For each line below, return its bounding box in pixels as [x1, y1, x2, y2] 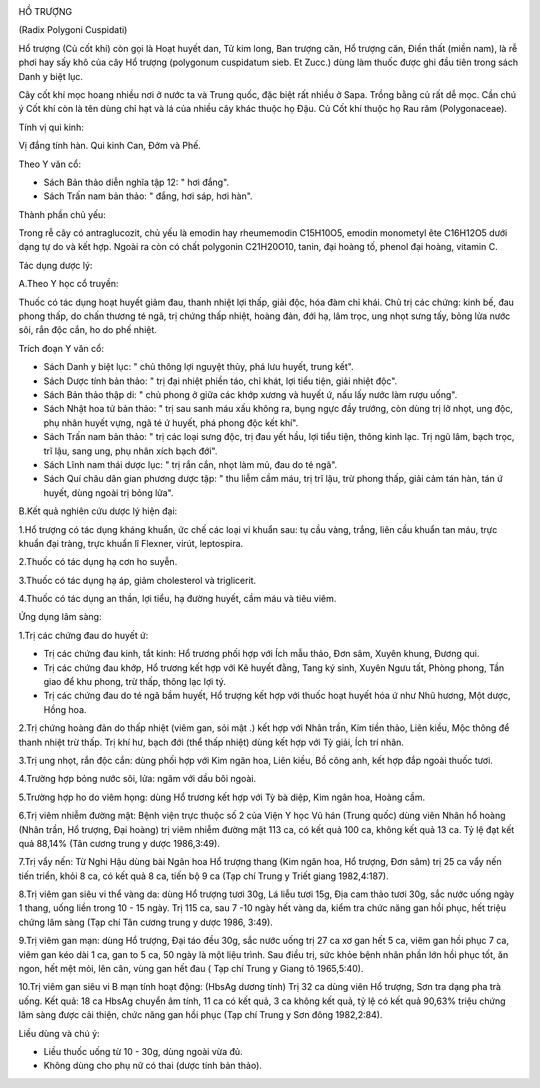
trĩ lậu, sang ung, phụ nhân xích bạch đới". [43, 445, 218, 457]
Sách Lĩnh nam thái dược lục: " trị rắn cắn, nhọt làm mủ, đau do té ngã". [43, 458, 338, 470]
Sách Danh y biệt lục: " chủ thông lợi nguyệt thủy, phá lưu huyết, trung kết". [43, 361, 354, 373]
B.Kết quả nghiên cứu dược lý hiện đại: [18, 505, 178, 517]
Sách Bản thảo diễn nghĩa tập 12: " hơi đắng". [43, 176, 230, 188]
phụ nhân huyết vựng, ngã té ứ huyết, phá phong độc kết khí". [43, 416, 299, 429]
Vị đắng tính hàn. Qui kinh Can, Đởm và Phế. [18, 140, 202, 152]
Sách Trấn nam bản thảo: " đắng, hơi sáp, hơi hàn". [43, 190, 254, 202]
